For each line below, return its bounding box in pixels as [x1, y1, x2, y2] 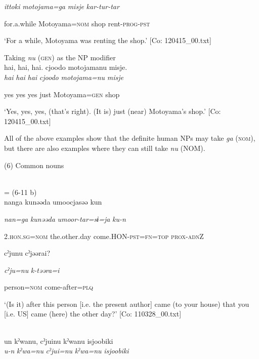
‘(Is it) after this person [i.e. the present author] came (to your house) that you [4, 298, 249, 309]
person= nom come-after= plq [4, 282, 94, 292]
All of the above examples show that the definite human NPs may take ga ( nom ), [4, 133, 255, 143]
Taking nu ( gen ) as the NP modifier [4, 52, 116, 62]
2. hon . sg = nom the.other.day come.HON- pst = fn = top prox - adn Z [4, 230, 204, 241]
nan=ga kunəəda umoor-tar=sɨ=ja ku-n [4, 213, 126, 224]
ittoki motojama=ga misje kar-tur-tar [4, 1, 119, 11]
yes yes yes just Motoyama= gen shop [4, 89, 120, 99]
